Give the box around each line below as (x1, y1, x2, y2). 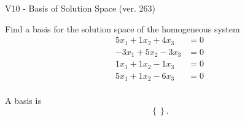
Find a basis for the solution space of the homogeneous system (5, 22, 240, 35)
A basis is (5, 94, 41, 107)
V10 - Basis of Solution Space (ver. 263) (5, 2, 155, 14)
